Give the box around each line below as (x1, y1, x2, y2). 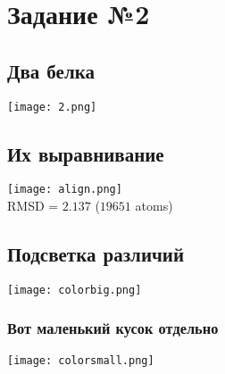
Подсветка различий (7, 240, 185, 268)
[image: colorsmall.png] (7, 353, 154, 367)
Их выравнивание (7, 139, 164, 167)
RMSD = (7, 196, 59, 215)
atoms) (135, 196, 173, 215)
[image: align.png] (7, 183, 122, 196)
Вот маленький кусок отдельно (7, 317, 219, 339)
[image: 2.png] (7, 100, 97, 113)
